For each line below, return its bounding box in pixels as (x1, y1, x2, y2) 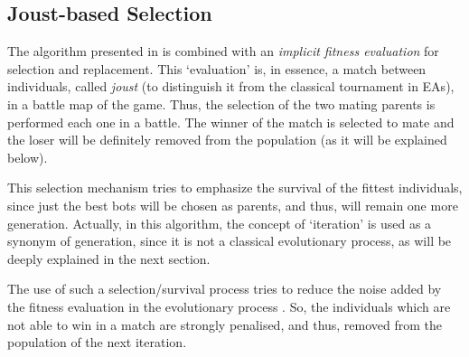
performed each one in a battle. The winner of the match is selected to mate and (7, 112, 455, 131)
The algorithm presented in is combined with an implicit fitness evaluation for (7, 42, 439, 61)
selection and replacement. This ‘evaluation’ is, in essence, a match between (7, 59, 427, 78)
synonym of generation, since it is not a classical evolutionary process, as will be (7, 231, 452, 250)
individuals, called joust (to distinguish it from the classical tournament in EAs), (7, 77, 455, 96)
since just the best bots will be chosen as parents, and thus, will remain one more (7, 195, 458, 214)
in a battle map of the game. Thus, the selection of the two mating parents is (7, 94, 436, 113)
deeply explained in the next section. (7, 249, 211, 268)
